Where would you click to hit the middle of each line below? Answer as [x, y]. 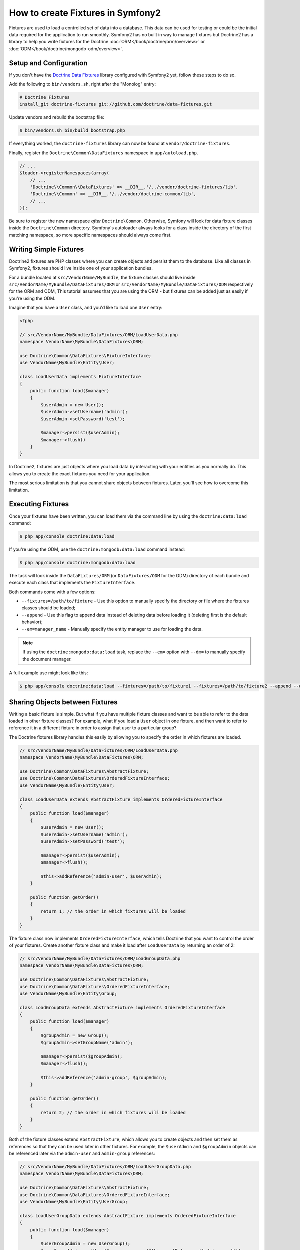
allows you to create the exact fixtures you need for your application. [80, 474]
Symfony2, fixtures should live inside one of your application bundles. [81, 268]
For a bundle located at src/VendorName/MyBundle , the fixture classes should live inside [102, 277]
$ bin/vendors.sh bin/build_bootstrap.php [72, 131]
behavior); [32, 622]
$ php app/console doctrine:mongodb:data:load [78, 563]
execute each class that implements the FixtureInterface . [72, 583]
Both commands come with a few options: [52, 592]
